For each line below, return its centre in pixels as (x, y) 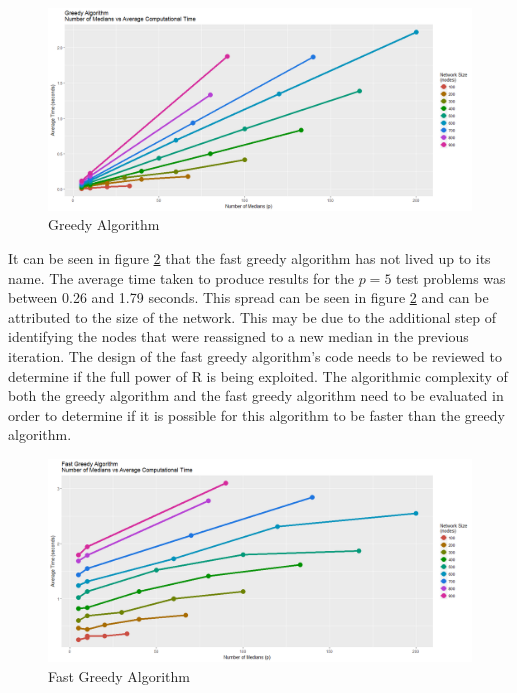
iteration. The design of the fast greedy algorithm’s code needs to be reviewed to (255, 356)
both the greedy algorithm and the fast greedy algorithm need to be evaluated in (256, 395)
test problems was (451, 277)
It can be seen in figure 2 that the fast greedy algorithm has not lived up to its (249, 258)
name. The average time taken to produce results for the (181, 277)
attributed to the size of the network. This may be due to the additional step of (252, 316)
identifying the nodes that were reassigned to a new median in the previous (238, 336)
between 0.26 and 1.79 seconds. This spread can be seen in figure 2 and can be (248, 297)
